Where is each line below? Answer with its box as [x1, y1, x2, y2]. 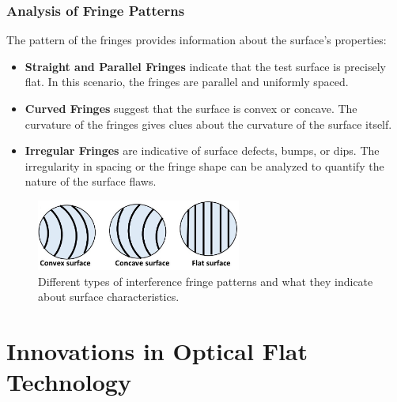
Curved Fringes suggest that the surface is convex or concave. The [25, 100, 357, 116]
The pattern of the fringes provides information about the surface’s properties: [6, 32, 387, 48]
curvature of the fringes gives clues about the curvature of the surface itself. [25, 115, 392, 132]
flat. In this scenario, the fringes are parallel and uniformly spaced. [25, 73, 349, 90]
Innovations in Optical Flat [6, 335, 308, 367]
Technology [6, 366, 131, 398]
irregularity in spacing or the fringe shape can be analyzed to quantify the [25, 157, 384, 174]
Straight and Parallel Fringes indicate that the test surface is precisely [25, 58, 386, 74]
